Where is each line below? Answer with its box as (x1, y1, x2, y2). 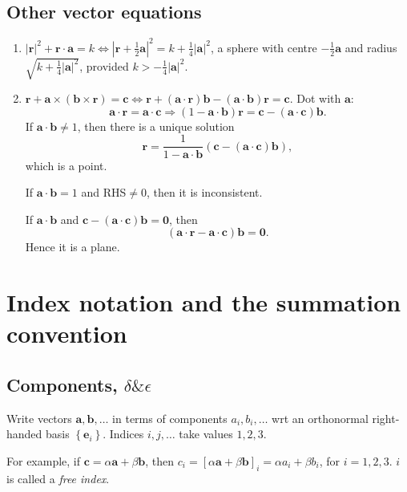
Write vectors (6, 409, 72, 426)
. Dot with (289, 90, 341, 107)
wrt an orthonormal (272, 409, 369, 426)
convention (6, 317, 127, 350)
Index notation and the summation (6, 286, 401, 319)
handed (6, 425, 42, 442)
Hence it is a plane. (25, 238, 120, 255)
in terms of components (112, 409, 228, 426)
